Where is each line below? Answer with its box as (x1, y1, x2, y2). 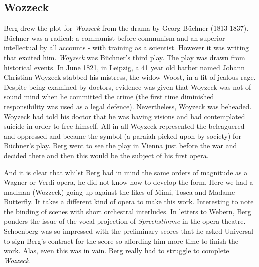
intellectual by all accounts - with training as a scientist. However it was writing (4, 42, 249, 53)
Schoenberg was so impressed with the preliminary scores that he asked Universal (4, 226, 253, 236)
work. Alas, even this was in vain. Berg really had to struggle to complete (4, 245, 229, 256)
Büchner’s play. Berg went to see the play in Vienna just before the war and (4, 140, 237, 151)
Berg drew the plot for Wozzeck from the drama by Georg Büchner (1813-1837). (4, 23, 249, 33)
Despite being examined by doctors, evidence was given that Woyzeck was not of (4, 81, 251, 92)
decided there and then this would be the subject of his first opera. (4, 150, 209, 160)
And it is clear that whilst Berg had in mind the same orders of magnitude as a (4, 167, 248, 177)
